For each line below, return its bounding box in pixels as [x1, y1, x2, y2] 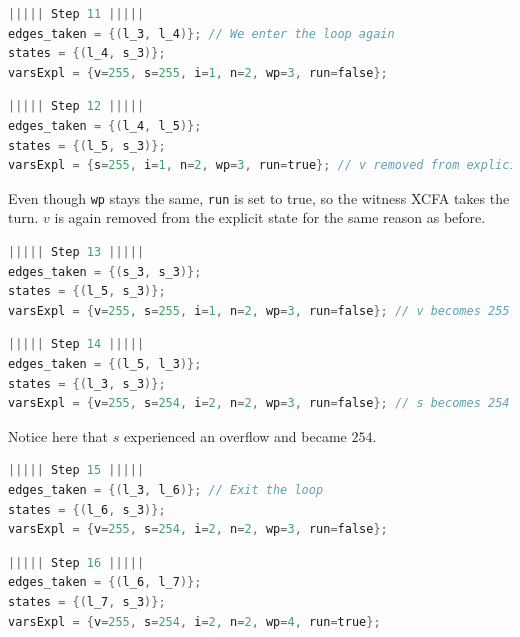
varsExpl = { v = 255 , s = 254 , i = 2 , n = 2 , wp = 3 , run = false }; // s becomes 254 [8, 396, 510, 411]
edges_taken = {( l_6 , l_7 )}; [8, 575, 202, 590]
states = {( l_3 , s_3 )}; [8, 376, 166, 391]
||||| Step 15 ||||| [8, 463, 145, 478]
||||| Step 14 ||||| [8, 337, 145, 352]
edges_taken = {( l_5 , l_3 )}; [8, 356, 202, 371]
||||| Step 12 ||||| [8, 99, 145, 114]
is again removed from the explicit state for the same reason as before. [54, 207, 486, 228]
